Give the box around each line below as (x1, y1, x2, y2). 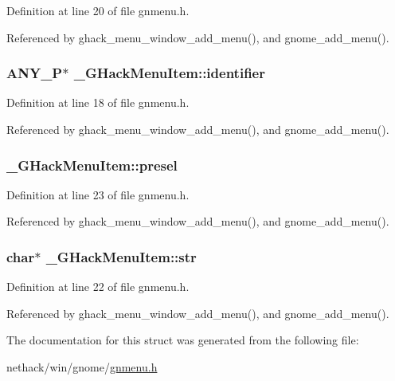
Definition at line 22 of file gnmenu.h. (6, 278, 190, 295)
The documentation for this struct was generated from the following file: (6, 332, 359, 348)
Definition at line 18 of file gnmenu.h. (6, 94, 190, 111)
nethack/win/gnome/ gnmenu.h (6, 359, 158, 375)
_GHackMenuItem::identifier (73, 63, 265, 83)
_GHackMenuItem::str (45, 246, 197, 266)
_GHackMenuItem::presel (6, 155, 178, 175)
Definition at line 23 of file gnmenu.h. (6, 186, 190, 202)
